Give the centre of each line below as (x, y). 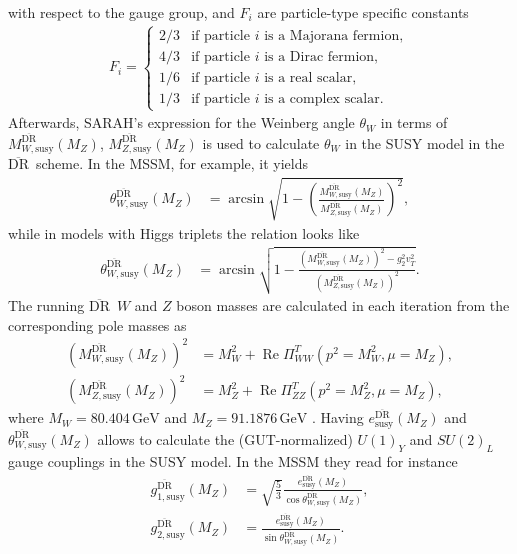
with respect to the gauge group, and (121, 12)
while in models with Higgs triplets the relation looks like (184, 232)
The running (46, 305)
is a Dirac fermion (319, 56)
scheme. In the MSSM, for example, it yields (172, 163)
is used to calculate (261, 142)
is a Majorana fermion (332, 35)
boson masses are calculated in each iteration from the (343, 305)
